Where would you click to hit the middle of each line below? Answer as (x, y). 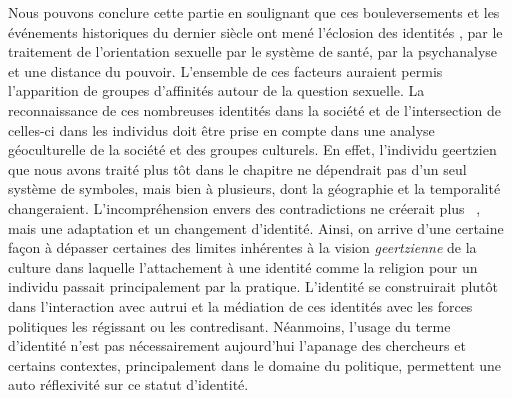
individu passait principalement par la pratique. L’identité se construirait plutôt (253, 286)
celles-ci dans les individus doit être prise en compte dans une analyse (221, 129)
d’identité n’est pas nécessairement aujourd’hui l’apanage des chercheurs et (237, 345)
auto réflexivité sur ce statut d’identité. (128, 384)
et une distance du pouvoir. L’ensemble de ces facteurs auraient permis (225, 70)
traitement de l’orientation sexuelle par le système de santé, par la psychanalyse (253, 51)
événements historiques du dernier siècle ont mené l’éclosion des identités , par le (255, 31)
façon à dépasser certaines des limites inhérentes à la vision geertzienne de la (242, 247)
